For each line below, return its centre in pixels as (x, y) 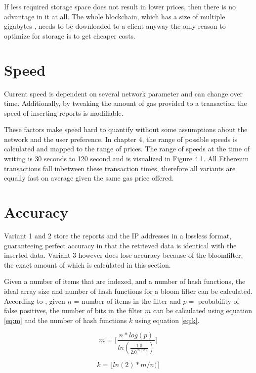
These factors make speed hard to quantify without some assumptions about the (126, 129)
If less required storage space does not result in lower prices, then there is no (120, 6)
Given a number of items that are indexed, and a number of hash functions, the (125, 281)
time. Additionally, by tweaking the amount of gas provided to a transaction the (126, 103)
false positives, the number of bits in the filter (73, 310)
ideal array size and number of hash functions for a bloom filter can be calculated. (128, 291)
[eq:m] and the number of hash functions (65, 320)
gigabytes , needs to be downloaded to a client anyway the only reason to (115, 26)
